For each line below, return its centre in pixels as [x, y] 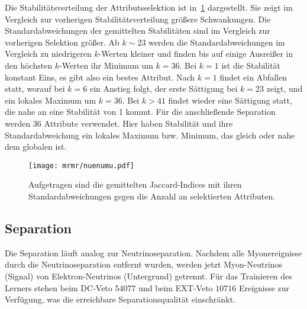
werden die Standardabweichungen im [217, 42]
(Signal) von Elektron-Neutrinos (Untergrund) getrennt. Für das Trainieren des [148, 276]
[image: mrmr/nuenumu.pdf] [81, 165]
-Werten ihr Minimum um [106, 65]
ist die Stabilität [251, 65]
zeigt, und [285, 88]
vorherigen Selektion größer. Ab [62, 42]
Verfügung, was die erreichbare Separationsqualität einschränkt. [120, 299]
